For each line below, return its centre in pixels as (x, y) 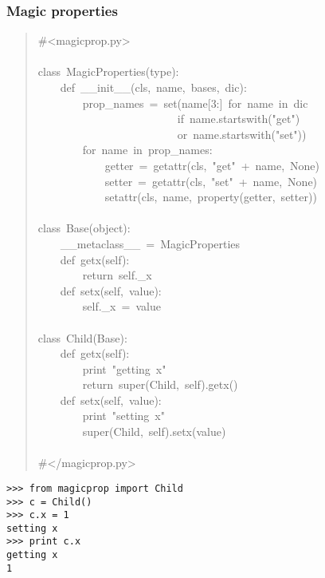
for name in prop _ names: (147, 150)
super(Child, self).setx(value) (154, 432)
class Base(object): (84, 228)
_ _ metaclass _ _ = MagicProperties (150, 243)
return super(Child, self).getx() (160, 384)
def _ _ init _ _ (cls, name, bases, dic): (153, 87)
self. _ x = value (121, 306)
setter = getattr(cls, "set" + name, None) (211, 181)
